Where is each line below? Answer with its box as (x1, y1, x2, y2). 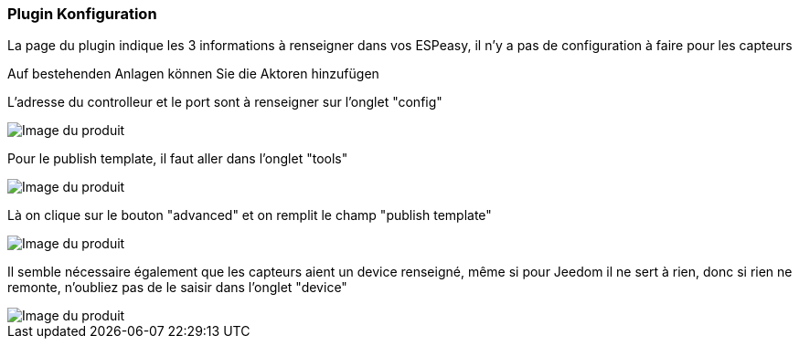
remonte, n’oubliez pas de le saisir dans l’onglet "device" (7, 279, 347, 296)
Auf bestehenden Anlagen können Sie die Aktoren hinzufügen (7, 66, 379, 82)
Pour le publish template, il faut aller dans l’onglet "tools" (7, 151, 348, 167)
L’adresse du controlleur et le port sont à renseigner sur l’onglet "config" (7, 94, 442, 110)
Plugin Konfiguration (7, 5, 157, 23)
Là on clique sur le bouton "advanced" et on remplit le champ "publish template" (7, 207, 492, 224)
